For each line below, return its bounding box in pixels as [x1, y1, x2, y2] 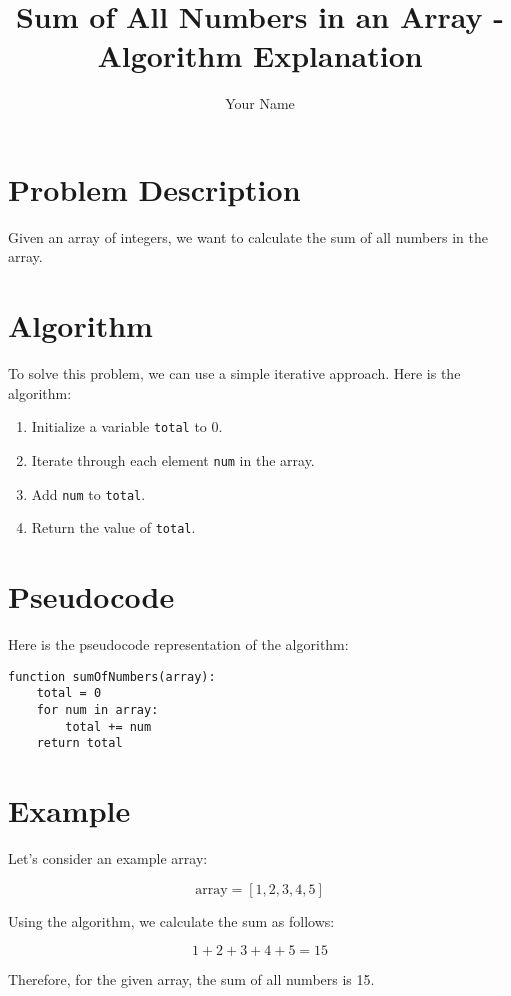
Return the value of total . [31, 517, 196, 538]
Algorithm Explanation [97, 35, 423, 76]
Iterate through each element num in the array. [31, 450, 315, 470]
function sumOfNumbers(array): [8, 669, 216, 684]
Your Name [225, 93, 295, 114]
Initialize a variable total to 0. [31, 416, 223, 437]
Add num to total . [31, 483, 146, 504]
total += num [65, 719, 152, 734]
